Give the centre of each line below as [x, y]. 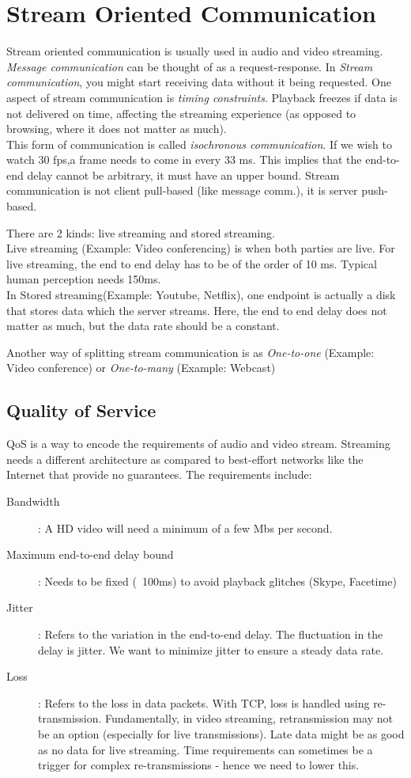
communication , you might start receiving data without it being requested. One [199, 82]
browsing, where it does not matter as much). [117, 129]
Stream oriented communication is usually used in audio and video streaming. [195, 51]
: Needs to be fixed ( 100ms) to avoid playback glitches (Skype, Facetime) [217, 581]
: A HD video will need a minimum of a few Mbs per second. [185, 528]
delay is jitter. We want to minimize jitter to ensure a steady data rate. [211, 649]
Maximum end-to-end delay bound [90, 554]
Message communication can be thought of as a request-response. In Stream [190, 66]
